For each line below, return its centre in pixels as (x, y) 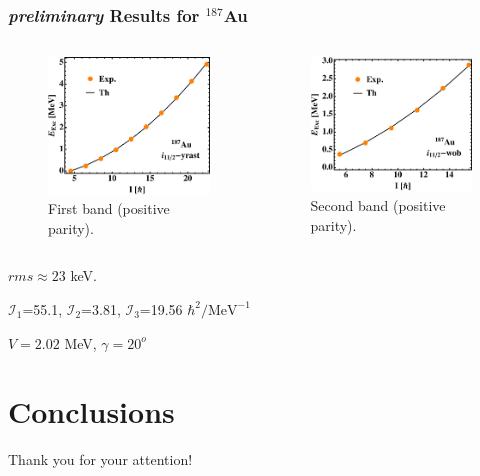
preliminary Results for (104, 14)
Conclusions (91, 411)
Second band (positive (378, 204)
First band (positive (109, 208)
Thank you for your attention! (100, 459)
